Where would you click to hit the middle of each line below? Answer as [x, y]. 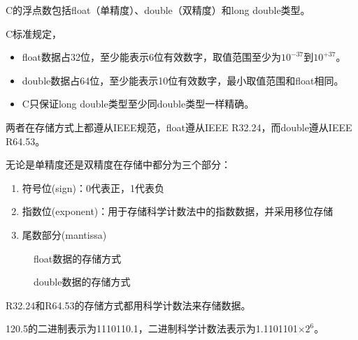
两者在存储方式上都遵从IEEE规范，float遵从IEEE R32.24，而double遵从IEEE [179, 127]
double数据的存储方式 [82, 282]
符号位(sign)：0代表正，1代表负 [93, 187]
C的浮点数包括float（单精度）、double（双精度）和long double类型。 [158, 10]
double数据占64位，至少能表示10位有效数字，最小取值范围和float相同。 [183, 80]
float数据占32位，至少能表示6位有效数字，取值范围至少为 [152, 57]
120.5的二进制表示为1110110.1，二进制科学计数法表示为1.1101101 [152, 328]
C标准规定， [34, 33]
